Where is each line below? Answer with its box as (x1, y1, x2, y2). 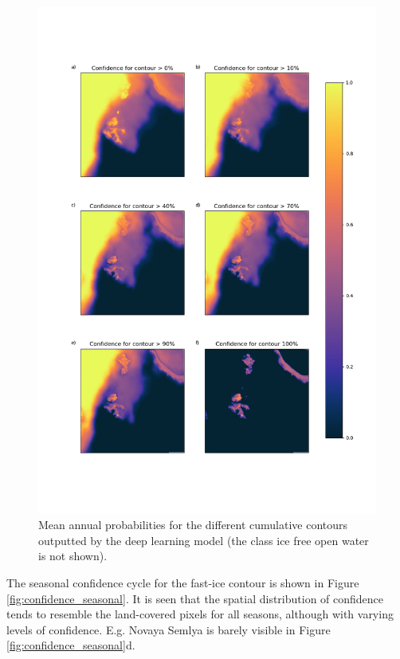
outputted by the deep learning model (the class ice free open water (38, 532, 369, 548)
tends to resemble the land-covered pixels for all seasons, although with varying (6, 606, 394, 622)
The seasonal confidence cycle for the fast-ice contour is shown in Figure (6, 574, 359, 590)
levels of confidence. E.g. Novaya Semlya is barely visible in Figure (6, 621, 331, 637)
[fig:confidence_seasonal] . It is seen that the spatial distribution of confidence (6, 590, 384, 606)
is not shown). (38, 547, 108, 564)
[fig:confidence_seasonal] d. (6, 637, 135, 653)
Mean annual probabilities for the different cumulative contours (38, 516, 348, 533)
